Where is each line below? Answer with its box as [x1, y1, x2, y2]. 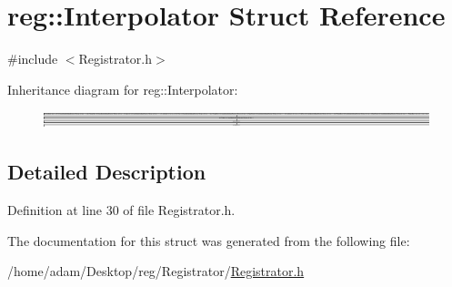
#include [7, 49, 58, 68]
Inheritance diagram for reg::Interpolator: [7, 79, 238, 98]
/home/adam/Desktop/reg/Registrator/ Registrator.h [7, 261, 305, 281]
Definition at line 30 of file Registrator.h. [7, 200, 236, 220]
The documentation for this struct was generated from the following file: [7, 231, 410, 250]
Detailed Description [7, 158, 206, 186]
